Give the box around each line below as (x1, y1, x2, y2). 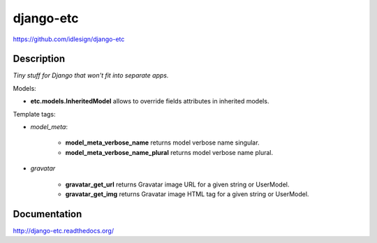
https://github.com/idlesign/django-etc (13, 35, 125, 43)
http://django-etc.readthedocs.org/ (13, 226, 114, 235)
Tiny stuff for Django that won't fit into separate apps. (13, 71, 169, 80)
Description (13, 53, 66, 65)
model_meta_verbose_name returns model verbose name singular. (65, 138, 260, 147)
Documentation (13, 208, 82, 220)
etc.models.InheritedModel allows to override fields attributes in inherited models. (30, 97, 269, 105)
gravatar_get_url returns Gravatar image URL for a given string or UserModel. (65, 180, 290, 189)
